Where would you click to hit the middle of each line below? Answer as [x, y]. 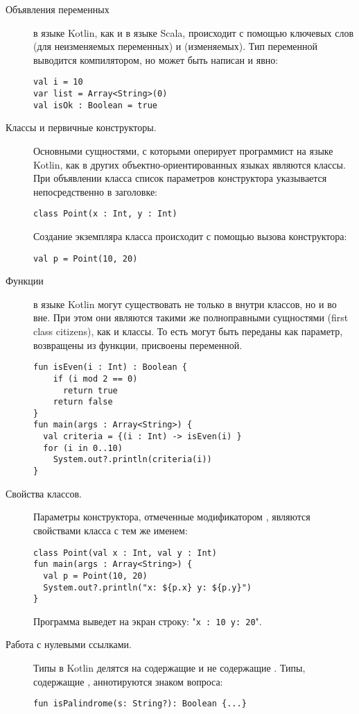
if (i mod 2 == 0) [95, 379]
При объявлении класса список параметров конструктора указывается [180, 178]
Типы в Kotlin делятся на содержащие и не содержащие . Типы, [169, 668]
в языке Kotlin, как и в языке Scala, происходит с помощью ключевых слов [194, 32]
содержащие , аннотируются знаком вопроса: [128, 681]
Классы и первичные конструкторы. [81, 127]
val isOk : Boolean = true [95, 105]
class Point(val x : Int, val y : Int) [125, 553]
